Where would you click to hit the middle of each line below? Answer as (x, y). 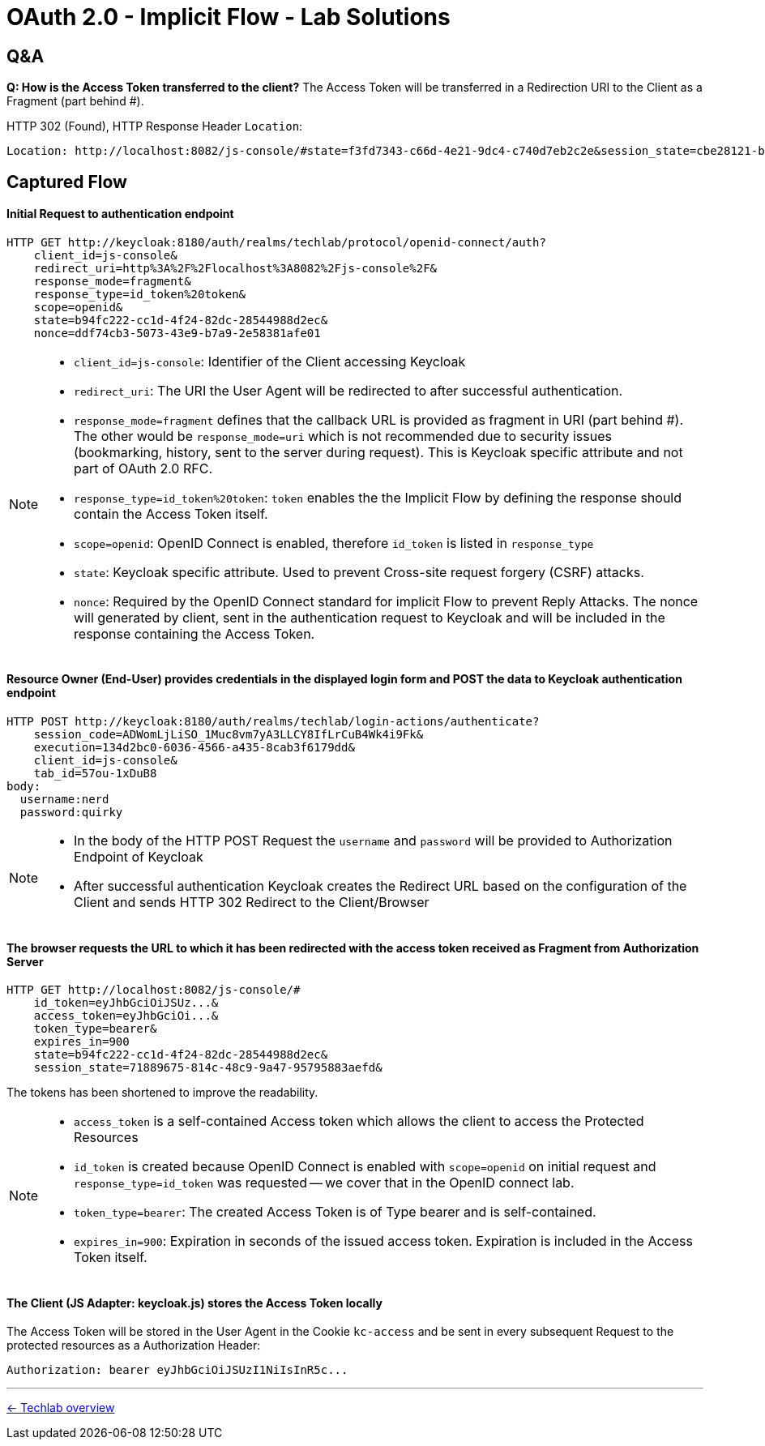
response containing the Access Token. (194, 633)
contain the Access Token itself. (171, 513)
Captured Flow (67, 182)
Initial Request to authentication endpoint (120, 214)
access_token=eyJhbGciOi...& (126, 1016)
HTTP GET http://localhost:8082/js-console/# (154, 990)
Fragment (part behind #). (75, 101)
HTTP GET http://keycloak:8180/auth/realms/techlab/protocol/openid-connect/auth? (276, 242)
